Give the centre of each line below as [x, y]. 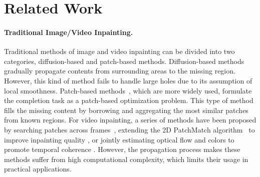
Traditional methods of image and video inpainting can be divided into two [119, 51]
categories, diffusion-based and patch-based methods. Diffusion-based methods [124, 61]
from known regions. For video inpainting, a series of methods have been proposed [130, 120]
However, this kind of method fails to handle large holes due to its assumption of [128, 80]
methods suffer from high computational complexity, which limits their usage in [126, 159]
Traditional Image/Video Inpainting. [69, 32]
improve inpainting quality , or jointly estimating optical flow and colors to [119, 139]
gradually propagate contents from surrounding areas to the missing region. [120, 71]
